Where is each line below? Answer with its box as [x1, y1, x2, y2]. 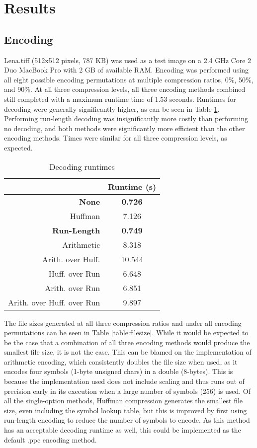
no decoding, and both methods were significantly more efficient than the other [4, 123, 245, 133]
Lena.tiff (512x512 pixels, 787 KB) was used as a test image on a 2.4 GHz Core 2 [4, 55, 252, 65]
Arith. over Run [45, 282, 100, 294]
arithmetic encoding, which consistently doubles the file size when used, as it [4, 356, 238, 367]
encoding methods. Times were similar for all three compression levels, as [4, 133, 227, 143]
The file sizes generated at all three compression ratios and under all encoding [4, 317, 242, 328]
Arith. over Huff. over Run [8, 296, 100, 308]
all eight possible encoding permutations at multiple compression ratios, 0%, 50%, [4, 74, 254, 84]
